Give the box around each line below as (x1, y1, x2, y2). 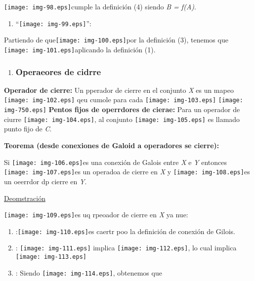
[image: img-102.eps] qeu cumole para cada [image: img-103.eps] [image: (4, 94, 243, 105)
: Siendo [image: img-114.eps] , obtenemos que (15, 267, 162, 278)
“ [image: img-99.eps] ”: (15, 18, 91, 28)
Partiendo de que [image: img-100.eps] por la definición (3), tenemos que (4, 35, 228, 45)
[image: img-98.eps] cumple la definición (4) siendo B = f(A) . (4, 1, 196, 11)
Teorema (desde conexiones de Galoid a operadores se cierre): (4, 140, 219, 150)
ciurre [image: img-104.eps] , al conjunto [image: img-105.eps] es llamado (4, 114, 240, 124)
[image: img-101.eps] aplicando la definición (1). (4, 44, 156, 54)
